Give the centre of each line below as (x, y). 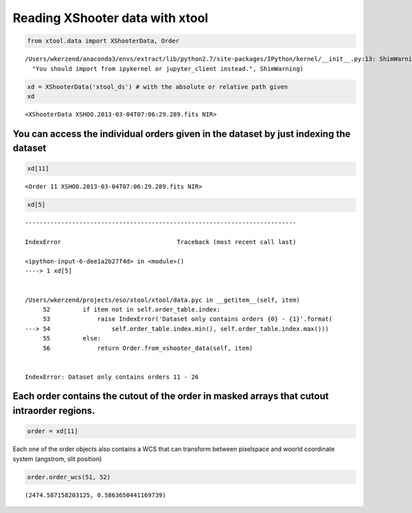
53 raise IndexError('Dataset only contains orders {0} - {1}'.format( (188, 319)
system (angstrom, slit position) (57, 459)
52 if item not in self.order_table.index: (132, 309)
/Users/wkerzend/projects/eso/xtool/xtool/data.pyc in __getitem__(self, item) (162, 300)
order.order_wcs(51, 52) (69, 477)
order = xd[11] (53, 431)
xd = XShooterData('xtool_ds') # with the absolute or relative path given (158, 87)
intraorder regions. (54, 411)
